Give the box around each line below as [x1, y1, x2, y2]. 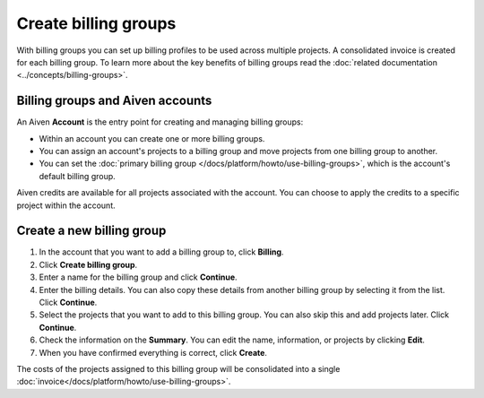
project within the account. [16, 200, 116, 211]
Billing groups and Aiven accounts [16, 93, 212, 108]
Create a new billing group [16, 223, 167, 238]
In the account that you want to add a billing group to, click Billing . [39, 247, 284, 257]
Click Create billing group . [39, 259, 138, 270]
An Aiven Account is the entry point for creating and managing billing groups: [16, 117, 304, 127]
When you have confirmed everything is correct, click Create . [39, 347, 268, 358]
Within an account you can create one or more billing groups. [39, 133, 265, 143]
